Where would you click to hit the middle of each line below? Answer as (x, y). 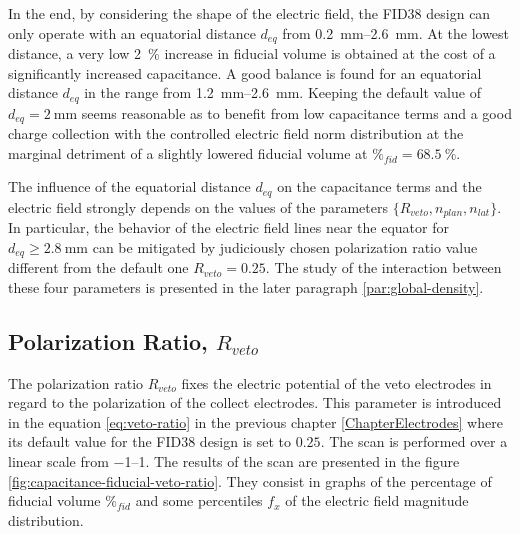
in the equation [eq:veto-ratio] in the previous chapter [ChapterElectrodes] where (255, 421)
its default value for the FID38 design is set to (150, 441)
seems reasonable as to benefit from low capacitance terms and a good (296, 112)
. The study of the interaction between (383, 267)
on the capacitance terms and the (379, 186)
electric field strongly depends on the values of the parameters (198, 206)
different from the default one (98, 267)
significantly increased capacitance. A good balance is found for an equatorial (245, 72)
